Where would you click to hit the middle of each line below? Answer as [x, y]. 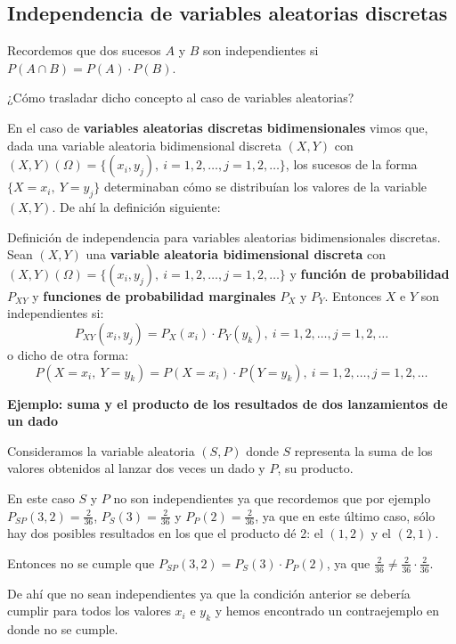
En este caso [41, 497]
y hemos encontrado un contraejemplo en [327, 611]
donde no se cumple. [63, 629]
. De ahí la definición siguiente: [136, 206]
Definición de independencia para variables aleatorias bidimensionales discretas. [224, 236]
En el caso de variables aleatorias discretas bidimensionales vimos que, [218, 127]
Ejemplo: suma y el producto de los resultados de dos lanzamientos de [228, 403]
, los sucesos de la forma [351, 164]
